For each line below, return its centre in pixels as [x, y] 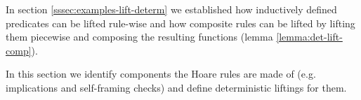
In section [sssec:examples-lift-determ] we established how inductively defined [171, 9]
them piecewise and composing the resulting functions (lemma [139, 37]
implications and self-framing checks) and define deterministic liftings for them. [176, 87]
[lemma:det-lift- [309, 37]
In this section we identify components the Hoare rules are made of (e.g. [161, 74]
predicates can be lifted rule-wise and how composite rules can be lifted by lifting [180, 23]
